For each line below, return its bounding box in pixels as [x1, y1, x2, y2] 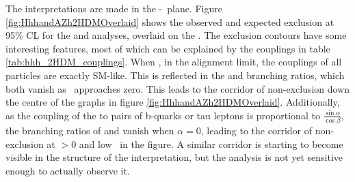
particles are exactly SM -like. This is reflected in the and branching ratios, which [5, 67, 345, 82]
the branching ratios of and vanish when [5, 123, 174, 138]
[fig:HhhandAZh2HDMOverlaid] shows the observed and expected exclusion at [5, 14, 334, 29]
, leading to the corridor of [200, 123, 313, 138]
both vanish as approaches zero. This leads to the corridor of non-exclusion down [5, 81, 350, 95]
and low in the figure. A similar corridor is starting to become [79, 136, 343, 151]
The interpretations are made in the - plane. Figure [5, 1, 222, 15]
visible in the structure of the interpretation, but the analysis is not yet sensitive [5, 150, 343, 164]
